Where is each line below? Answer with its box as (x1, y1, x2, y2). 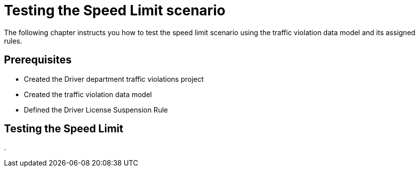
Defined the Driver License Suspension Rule (24, 105, 168, 114)
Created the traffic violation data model (24, 90, 152, 99)
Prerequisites (4, 54, 72, 66)
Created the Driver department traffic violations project (24, 74, 204, 83)
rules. (4, 36, 22, 45)
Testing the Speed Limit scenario (4, 2, 226, 19)
